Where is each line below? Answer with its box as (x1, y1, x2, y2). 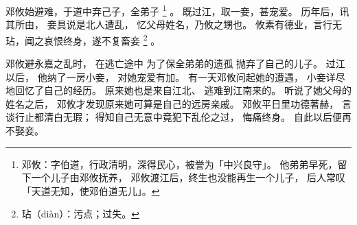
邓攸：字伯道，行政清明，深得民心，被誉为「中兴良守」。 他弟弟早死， (21, 156, 338, 171)
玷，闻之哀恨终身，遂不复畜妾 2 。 (5, 31, 161, 47)
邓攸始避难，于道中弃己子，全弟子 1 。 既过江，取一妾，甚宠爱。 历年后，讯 (5, 2, 349, 18)
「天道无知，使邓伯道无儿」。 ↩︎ (21, 183, 160, 198)
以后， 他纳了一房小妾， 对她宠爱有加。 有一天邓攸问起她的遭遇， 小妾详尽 (5, 69, 345, 84)
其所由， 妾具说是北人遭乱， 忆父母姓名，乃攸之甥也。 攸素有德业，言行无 (5, 17, 342, 32)
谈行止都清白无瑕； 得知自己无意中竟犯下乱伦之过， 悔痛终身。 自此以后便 (5, 110, 342, 124)
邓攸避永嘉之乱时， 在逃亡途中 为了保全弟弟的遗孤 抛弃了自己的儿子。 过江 (5, 56, 345, 71)
